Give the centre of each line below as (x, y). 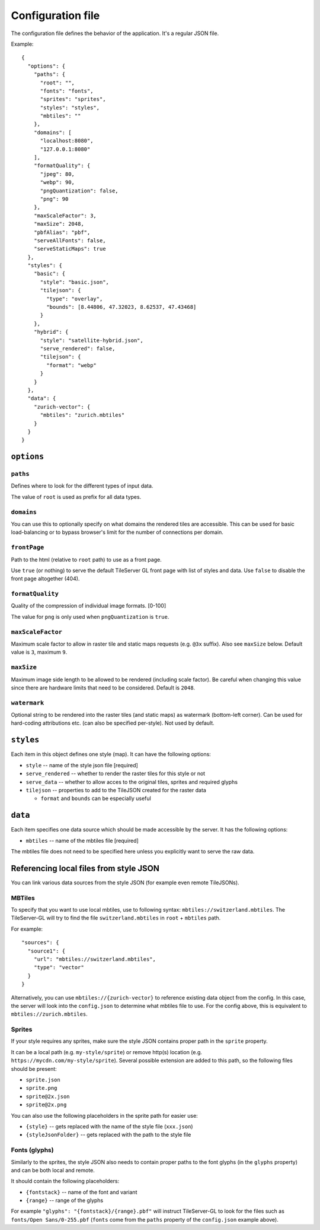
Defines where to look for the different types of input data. (82, 486)
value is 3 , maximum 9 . (39, 652)
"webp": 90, (57, 182)
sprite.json (43, 1080)
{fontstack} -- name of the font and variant (81, 1192)
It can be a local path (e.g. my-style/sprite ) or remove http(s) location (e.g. (107, 1052)
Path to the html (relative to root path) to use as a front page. (87, 559)
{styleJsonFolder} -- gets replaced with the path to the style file (108, 1135)
